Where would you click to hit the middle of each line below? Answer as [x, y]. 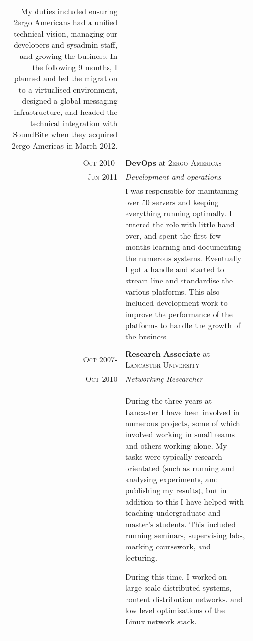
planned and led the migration [66, 78]
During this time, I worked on [176, 576]
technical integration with [74, 123]
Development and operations [173, 177]
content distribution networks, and [184, 599]
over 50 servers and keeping [172, 202]
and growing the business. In [69, 56]
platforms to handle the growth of [183, 325]
